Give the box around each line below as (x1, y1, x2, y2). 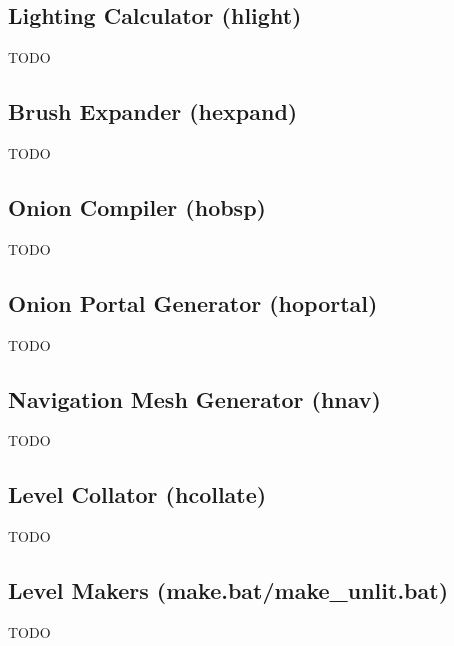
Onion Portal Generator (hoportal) (8, 287, 378, 318)
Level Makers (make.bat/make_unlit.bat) (8, 575, 449, 606)
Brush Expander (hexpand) (8, 96, 298, 127)
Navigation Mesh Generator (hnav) (8, 383, 381, 414)
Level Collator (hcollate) (8, 479, 267, 510)
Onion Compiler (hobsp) (8, 191, 266, 222)
